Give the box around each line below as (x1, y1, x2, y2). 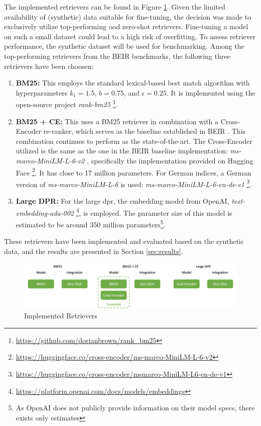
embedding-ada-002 (16, 207, 74, 218)
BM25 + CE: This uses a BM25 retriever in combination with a (16, 116, 219, 126)
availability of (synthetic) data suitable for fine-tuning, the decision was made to (4, 11, 251, 22)
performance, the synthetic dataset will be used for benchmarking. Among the (4, 41, 244, 51)
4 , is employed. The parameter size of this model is (76, 206, 232, 218)
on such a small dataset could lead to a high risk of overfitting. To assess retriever (4, 31, 256, 41)
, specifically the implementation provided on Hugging (87, 155, 253, 165)
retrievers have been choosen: (4, 60, 94, 71)
